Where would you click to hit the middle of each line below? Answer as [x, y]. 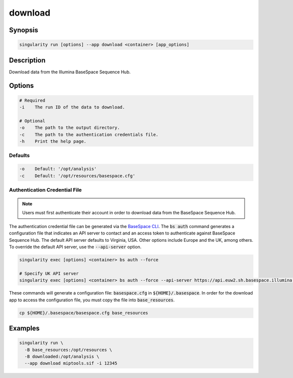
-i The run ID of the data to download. [72, 107]
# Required [32, 100]
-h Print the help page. [53, 141]
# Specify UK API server [49, 273]
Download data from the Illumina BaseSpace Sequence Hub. [70, 72]
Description [27, 60]
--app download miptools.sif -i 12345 [71, 363]
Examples [24, 328]
